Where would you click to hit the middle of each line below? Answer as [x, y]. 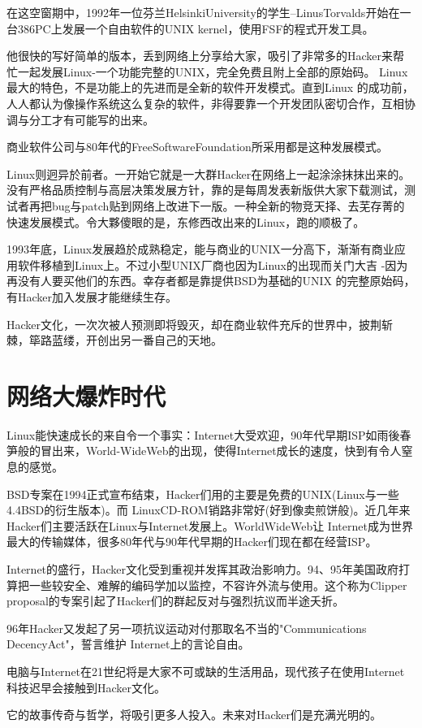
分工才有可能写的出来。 [91, 119]
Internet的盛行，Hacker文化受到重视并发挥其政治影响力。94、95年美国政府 [203, 568]
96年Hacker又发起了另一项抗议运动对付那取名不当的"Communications [187, 628]
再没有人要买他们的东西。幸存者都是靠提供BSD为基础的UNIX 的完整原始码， [211, 281]
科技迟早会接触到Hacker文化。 [86, 687]
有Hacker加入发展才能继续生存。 [92, 296]
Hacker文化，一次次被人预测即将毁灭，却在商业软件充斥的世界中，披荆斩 [200, 324]
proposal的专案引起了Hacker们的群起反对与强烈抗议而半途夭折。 [175, 601]
